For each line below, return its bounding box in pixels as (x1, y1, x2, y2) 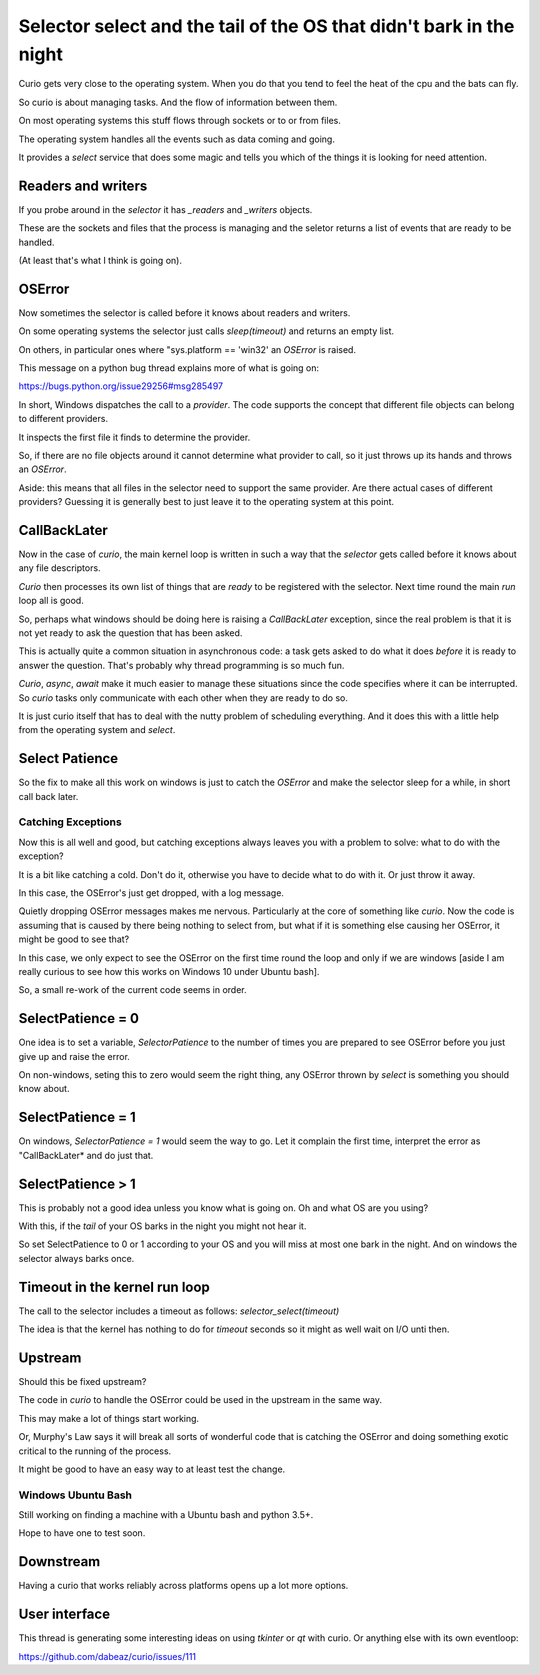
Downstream (18, 1553, 101, 1570)
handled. (18, 236, 55, 248)
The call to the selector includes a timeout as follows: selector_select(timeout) (18, 1305, 340, 1317)
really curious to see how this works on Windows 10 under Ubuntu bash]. (18, 965, 320, 977)
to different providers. (18, 413, 109, 425)
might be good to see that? (18, 933, 130, 945)
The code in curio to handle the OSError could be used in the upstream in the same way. (18, 1394, 382, 1406)
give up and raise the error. (18, 1050, 130, 1062)
